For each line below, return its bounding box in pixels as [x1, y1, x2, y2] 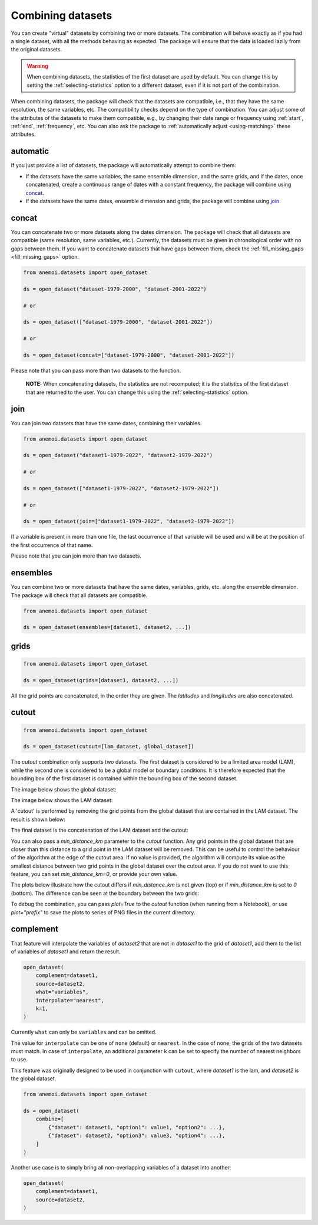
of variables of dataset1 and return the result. [11, 948, 121, 955]
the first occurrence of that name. [11, 541, 93, 549]
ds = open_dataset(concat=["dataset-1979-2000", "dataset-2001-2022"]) [23, 351, 235, 359]
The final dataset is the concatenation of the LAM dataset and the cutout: [11, 827, 188, 834]
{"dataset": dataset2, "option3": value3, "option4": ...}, [48, 1132, 226, 1139]
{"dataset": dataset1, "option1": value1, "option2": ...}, [48, 1124, 226, 1130]
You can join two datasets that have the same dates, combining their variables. [11, 419, 202, 426]
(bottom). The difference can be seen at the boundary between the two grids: [11, 890, 200, 897]
